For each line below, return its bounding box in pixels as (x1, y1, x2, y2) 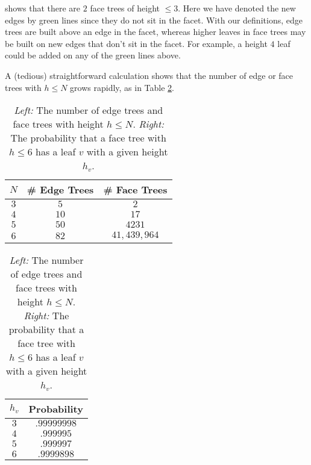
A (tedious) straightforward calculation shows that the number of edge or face (5, 69, 294, 81)
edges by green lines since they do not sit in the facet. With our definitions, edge (5, 13, 303, 26)
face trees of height (90, 2, 160, 14)
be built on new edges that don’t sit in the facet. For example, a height (5, 37, 268, 49)
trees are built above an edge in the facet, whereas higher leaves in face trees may (5, 25, 306, 38)
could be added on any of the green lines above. (5, 49, 181, 61)
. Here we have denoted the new (178, 2, 296, 14)
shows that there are (5, 2, 81, 14)
